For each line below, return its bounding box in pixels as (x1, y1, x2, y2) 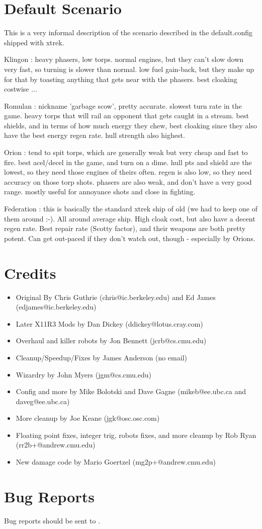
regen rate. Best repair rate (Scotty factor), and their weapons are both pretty (4, 223, 246, 234)
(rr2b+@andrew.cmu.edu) (16, 439, 96, 450)
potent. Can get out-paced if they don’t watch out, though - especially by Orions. (4, 233, 255, 243)
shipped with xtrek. (4, 37, 64, 47)
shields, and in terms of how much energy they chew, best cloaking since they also (4, 120, 257, 130)
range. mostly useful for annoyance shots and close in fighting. (4, 186, 196, 197)
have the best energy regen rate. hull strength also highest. (4, 130, 185, 140)
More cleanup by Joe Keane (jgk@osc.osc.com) (16, 413, 160, 423)
